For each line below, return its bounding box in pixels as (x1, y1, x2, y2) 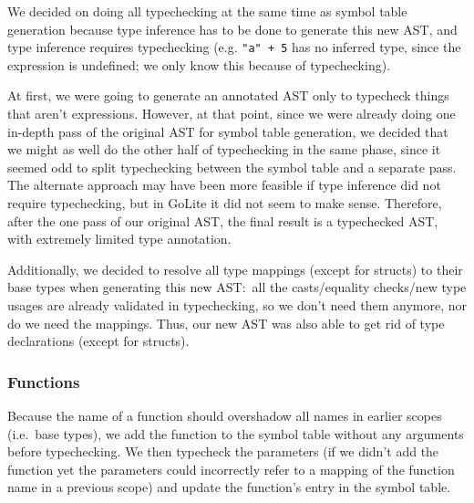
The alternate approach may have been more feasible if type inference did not (7, 175, 441, 194)
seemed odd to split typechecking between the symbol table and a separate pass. (7, 157, 457, 176)
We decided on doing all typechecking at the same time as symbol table (7, 2, 407, 20)
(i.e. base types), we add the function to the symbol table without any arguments (7, 424, 464, 443)
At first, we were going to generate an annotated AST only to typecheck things (7, 86, 449, 105)
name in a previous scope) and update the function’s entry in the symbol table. (7, 477, 451, 497)
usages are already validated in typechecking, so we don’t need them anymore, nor (7, 295, 467, 314)
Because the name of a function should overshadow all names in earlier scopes (7, 405, 442, 424)
